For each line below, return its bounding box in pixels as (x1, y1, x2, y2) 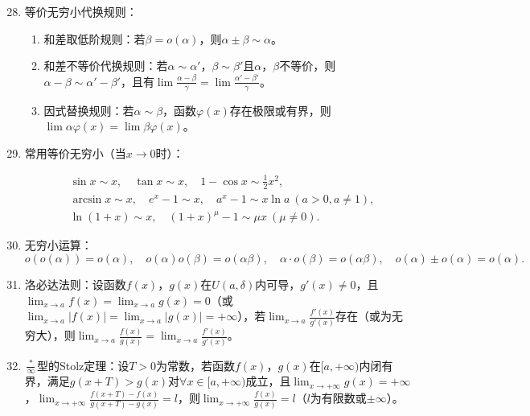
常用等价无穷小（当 (24, 144, 126, 161)
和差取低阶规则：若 (43, 30, 146, 47)
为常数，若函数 (156, 356, 236, 373)
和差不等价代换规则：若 (43, 57, 168, 74)
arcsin (72, 193, 102, 205)
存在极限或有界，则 (229, 101, 331, 118)
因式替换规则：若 (43, 101, 134, 118)
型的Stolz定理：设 (36, 356, 129, 373)
